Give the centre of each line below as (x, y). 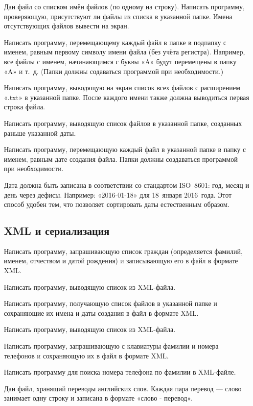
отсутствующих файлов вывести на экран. (67, 26)
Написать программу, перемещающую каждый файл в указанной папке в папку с (125, 149)
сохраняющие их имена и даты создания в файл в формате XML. (101, 313)
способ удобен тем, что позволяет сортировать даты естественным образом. (117, 204)
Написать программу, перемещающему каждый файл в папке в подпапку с (115, 42)
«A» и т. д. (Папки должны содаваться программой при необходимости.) (114, 71)
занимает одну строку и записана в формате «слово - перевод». (98, 398)
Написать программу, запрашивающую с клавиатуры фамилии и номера (111, 346)
